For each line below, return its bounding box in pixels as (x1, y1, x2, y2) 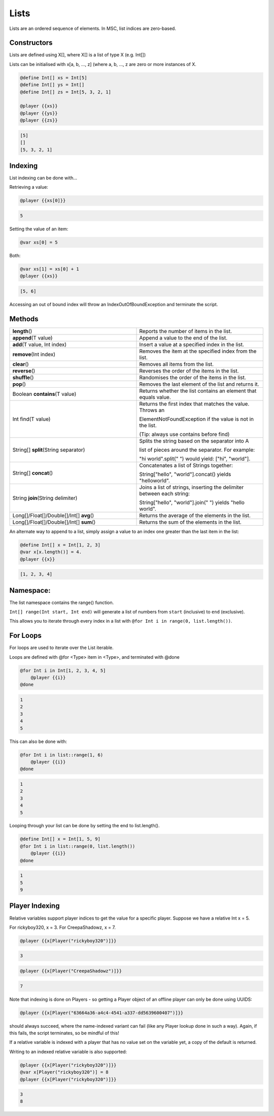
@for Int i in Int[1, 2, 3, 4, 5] (20, 667, 106, 673)
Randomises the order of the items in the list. (139, 374, 246, 381)
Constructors (9, 39, 53, 47)
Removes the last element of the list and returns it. (139, 381, 259, 388)
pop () (12, 381, 26, 388)
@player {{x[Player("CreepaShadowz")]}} (20, 968, 122, 974)
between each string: (139, 490, 190, 497)
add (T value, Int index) (12, 341, 67, 348)
